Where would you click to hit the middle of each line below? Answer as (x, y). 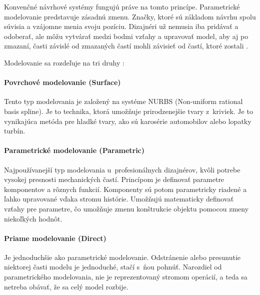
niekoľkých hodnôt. (33, 218)
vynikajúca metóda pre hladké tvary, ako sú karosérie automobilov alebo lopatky (128, 121)
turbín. (15, 131)
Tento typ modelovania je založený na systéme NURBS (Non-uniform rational (123, 101)
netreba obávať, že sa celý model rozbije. (66, 286)
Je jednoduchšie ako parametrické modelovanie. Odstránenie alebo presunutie (122, 257)
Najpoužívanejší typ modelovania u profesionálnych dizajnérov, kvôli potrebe (122, 169)
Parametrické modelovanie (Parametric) (74, 150)
